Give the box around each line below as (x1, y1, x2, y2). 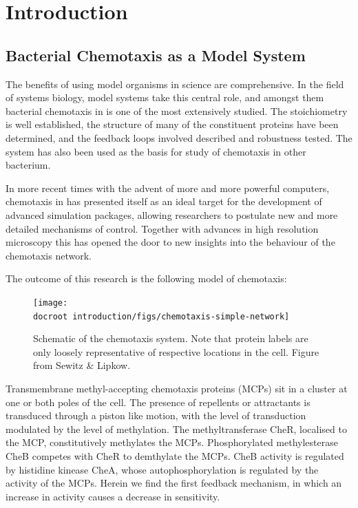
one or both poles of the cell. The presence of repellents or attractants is (6, 394, 310, 409)
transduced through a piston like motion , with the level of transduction (6, 408, 306, 423)
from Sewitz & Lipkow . (33, 358, 131, 372)
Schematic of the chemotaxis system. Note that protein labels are (33, 331, 308, 346)
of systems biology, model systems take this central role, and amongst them (6, 90, 324, 105)
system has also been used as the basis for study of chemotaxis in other (6, 144, 306, 158)
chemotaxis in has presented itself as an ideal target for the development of (6, 194, 322, 209)
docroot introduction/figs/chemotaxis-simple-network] (33, 311, 290, 321)
